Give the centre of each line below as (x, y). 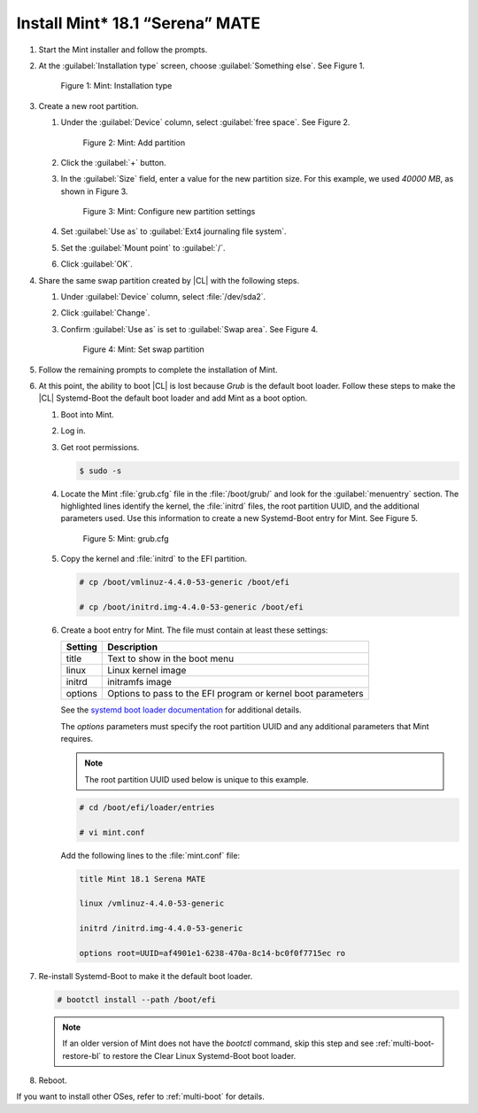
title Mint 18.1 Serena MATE (143, 879)
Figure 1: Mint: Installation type (116, 86)
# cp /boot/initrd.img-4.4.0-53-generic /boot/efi (192, 607)
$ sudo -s (100, 471)
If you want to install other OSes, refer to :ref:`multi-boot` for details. (140, 1097)
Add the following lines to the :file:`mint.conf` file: (150, 855)
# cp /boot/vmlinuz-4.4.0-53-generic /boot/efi (184, 582)
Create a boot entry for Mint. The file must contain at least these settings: (194, 630)
